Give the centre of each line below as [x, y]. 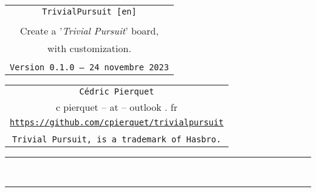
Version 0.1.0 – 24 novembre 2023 [89, 67]
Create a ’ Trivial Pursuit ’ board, [89, 31]
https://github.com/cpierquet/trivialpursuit [117, 122]
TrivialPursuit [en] [89, 12]
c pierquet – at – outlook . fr [117, 107]
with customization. [89, 48]
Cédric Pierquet [117, 91]
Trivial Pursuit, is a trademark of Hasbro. [117, 139]
